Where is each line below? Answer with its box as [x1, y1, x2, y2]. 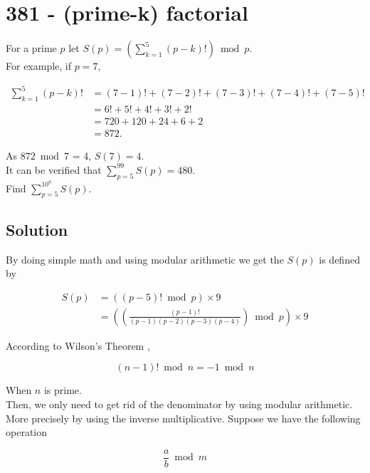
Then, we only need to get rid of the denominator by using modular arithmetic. [6, 397, 353, 412]
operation [6, 425, 48, 440]
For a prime [6, 41, 57, 56]
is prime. [43, 383, 82, 397]
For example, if [6, 58, 72, 73]
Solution [6, 218, 68, 240]
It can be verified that [6, 162, 102, 177]
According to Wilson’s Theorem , [6, 338, 150, 353]
